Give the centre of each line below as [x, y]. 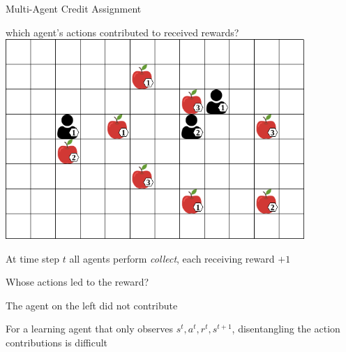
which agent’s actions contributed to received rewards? [122, 32]
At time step [33, 258]
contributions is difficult [57, 342]
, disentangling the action [286, 329]
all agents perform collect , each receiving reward [172, 258]
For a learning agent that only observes [90, 329]
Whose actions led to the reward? [77, 282]
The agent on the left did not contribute [92, 305]
